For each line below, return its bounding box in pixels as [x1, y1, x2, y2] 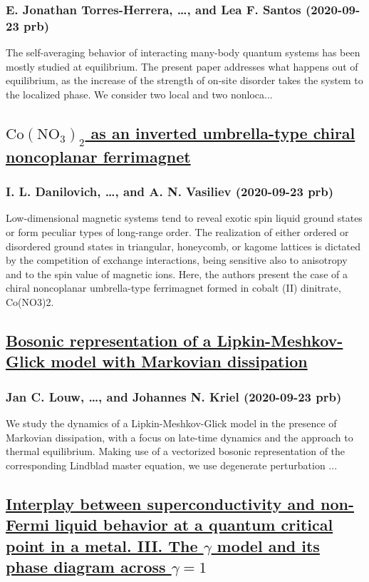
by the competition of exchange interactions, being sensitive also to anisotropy [6, 252, 348, 267]
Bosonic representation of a [6, 330, 212, 351]
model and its [217, 534, 320, 556]
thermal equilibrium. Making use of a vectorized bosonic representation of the [6, 444, 345, 459]
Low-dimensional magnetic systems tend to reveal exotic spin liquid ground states [6, 210, 363, 225]
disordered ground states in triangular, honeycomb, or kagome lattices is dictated [6, 238, 361, 253]
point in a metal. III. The [6, 534, 198, 556]
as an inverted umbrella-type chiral [90, 121, 355, 143]
